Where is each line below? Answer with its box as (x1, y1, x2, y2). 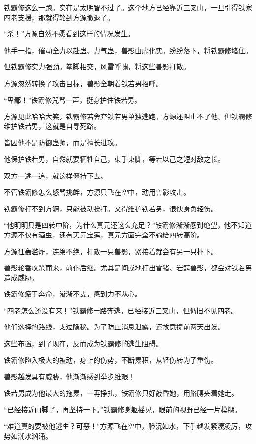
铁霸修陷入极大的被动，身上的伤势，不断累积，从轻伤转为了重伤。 (4, 355, 218, 365)
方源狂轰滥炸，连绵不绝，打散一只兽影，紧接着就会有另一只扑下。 (4, 246, 218, 256)
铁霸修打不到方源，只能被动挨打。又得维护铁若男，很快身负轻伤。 (4, 203, 218, 213)
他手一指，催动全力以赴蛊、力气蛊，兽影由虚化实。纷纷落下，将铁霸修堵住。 (4, 45, 252, 55)
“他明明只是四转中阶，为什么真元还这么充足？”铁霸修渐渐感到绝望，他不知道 (4, 220, 252, 230)
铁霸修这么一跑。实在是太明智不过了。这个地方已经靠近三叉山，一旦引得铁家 (4, 2, 252, 12)
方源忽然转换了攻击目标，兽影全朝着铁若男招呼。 (4, 78, 162, 88)
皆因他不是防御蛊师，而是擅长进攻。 (4, 137, 121, 148)
